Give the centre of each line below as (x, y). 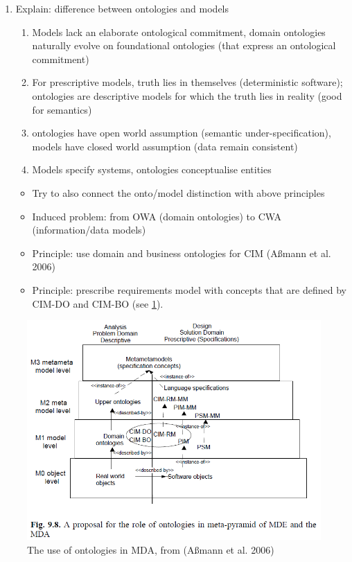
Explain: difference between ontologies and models (122, 8)
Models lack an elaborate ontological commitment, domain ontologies (179, 32)
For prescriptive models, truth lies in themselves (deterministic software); (187, 82)
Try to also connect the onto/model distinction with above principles (178, 192)
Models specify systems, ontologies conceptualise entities (152, 169)
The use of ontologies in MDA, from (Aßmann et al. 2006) (151, 549)
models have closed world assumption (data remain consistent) (165, 146)
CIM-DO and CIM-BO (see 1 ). (98, 303)
